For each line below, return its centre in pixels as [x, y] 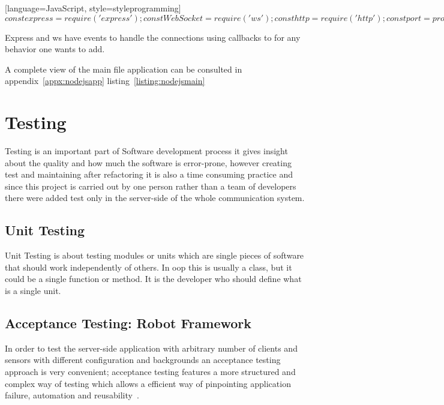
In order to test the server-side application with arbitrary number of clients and [151, 348]
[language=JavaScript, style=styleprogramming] [93, 8]
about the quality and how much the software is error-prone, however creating [148, 162]
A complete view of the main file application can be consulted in [124, 69]
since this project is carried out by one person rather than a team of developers [151, 186]
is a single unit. [33, 291]
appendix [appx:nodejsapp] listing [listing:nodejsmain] [105, 81]
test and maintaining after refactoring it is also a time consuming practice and [149, 174]
